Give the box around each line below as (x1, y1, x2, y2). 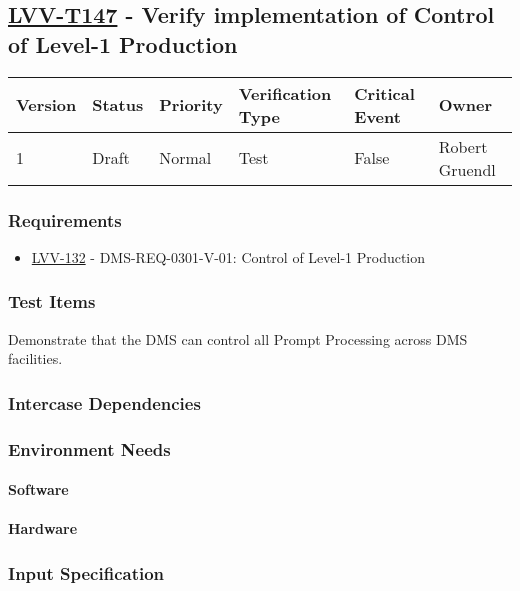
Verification (238, 81, 332, 105)
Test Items (8, 289, 96, 314)
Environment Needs (8, 436, 171, 461)
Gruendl (438, 157, 496, 181)
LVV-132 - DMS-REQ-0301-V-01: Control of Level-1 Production (31, 246, 426, 267)
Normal (159, 146, 212, 170)
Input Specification (8, 560, 165, 585)
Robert (438, 134, 488, 158)
